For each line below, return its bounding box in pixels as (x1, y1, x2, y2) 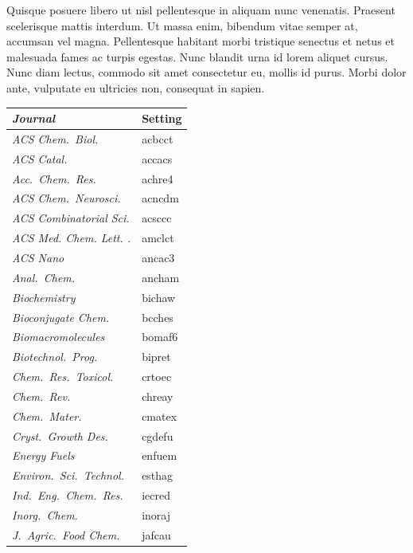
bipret (142, 348, 171, 365)
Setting (142, 110, 182, 127)
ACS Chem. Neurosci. (12, 190, 121, 206)
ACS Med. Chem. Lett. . (12, 229, 131, 246)
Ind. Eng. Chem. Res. (12, 487, 123, 504)
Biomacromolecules (12, 328, 105, 345)
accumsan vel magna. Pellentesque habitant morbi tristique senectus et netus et (6, 33, 395, 49)
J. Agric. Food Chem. (12, 526, 120, 543)
